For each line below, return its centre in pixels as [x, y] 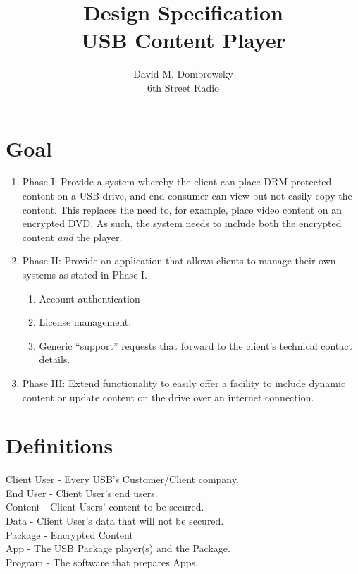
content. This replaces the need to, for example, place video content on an [182, 209]
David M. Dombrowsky [183, 74]
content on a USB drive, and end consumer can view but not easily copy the [187, 196]
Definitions [60, 445]
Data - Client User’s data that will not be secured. [115, 521]
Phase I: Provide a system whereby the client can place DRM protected [177, 182]
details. [55, 359]
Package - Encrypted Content [69, 534]
